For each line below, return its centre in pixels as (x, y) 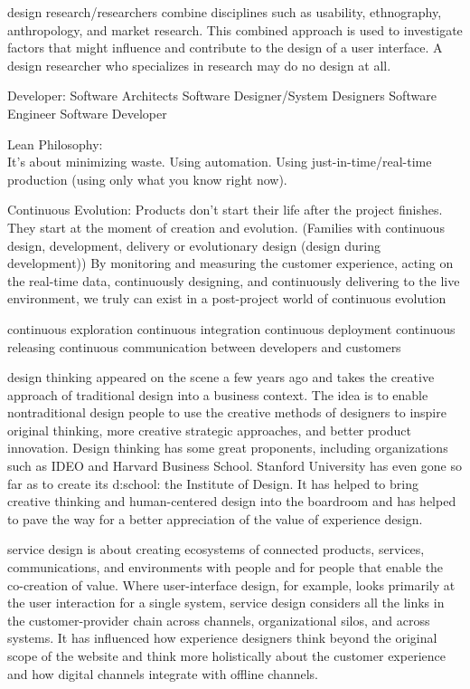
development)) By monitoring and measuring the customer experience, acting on (230, 263)
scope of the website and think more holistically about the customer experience (226, 656)
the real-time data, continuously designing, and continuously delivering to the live (234, 280)
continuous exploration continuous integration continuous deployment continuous (231, 328)
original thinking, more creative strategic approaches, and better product (209, 430)
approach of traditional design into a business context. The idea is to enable (218, 394)
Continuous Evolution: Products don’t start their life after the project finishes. (225, 210)
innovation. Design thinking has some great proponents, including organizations (228, 448)
